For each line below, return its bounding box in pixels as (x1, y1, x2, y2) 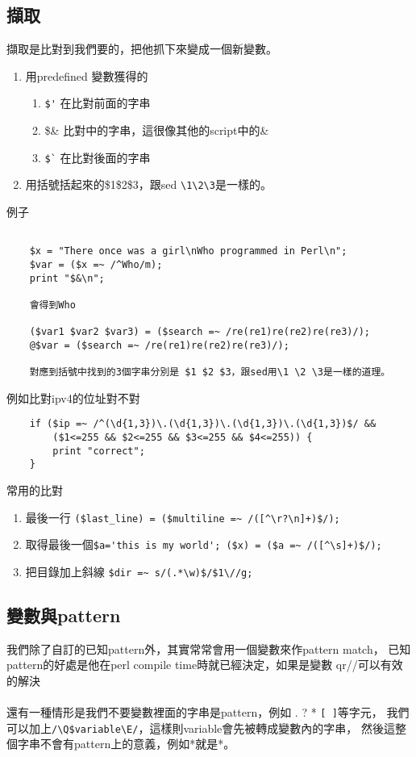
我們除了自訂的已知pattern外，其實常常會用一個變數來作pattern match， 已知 (6, 640, 411, 657)
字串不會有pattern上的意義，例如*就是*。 (17, 735, 235, 752)
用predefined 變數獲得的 (25, 67, 148, 84)
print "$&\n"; (29, 272, 105, 284)
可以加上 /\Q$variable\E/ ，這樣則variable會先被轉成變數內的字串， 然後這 (6, 719, 395, 736)
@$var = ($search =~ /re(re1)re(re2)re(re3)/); (29, 339, 289, 351)
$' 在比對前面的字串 (44, 94, 151, 111)
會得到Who (29, 299, 76, 311)
